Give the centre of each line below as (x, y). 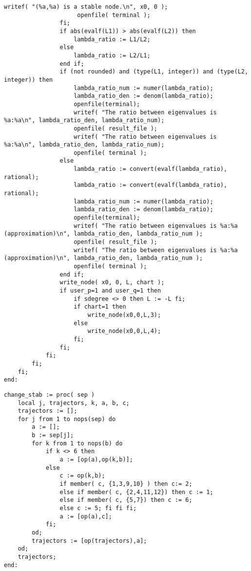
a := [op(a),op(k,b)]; (96, 460)
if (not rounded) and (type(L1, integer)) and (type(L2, (154, 72)
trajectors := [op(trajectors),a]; (89, 541)
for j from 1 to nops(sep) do (67, 419)
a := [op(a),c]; (86, 516)
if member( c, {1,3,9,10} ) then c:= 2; (126, 484)
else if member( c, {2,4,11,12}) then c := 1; (136, 492)
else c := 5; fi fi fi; (98, 508)
